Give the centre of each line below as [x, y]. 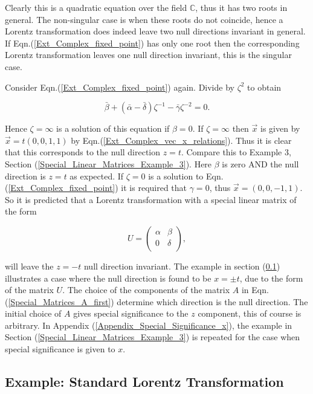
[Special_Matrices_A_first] [60, 301]
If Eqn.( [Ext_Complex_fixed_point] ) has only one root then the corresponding [152, 43]
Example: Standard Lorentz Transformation [144, 382]
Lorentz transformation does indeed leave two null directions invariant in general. [155, 31]
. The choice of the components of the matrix [146, 290]
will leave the [29, 266]
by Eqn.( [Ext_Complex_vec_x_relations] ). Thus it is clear [181, 140]
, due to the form [271, 278]
